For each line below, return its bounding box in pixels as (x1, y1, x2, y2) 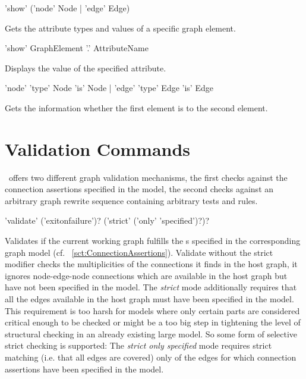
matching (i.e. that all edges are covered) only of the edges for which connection (5, 351, 296, 363)
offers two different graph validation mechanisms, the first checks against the (8, 171, 288, 183)
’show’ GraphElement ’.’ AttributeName (5, 42, 149, 54)
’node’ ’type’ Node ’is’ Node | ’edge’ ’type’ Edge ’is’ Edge (5, 82, 213, 94)
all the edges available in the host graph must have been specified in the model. (5, 293, 294, 305)
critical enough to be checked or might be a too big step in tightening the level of (5, 316, 301, 328)
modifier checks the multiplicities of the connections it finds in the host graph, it (5, 258, 298, 270)
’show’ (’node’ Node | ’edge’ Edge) (5, 2, 130, 14)
